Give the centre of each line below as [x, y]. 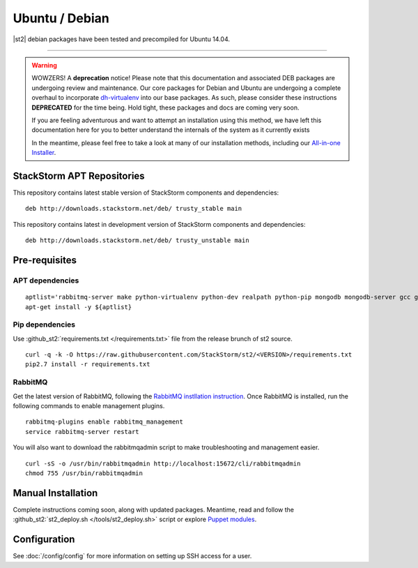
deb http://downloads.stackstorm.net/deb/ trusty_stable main [134, 209]
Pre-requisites [45, 260]
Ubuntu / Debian [61, 18]
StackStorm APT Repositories [79, 175]
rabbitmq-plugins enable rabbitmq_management [104, 422]
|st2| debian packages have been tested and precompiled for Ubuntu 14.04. [121, 39]
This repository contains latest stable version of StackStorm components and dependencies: [146, 193]
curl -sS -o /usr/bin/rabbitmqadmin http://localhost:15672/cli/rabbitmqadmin [163, 463]
